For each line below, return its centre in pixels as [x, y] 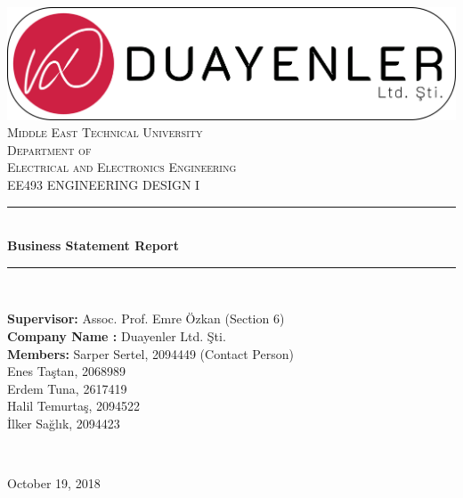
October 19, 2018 [54, 483]
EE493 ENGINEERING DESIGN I [104, 184]
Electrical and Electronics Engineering [122, 167]
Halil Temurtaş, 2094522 [74, 406]
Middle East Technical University [105, 132]
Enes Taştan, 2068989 [66, 371]
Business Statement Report [93, 245]
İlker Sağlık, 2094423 [64, 423]
